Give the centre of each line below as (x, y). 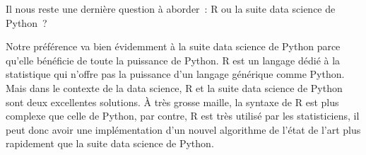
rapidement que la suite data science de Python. (110, 143)
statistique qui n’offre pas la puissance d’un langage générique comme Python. (175, 74)
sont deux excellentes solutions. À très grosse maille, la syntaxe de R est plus (172, 102)
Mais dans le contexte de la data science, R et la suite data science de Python (174, 87)
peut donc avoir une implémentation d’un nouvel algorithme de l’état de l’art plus (183, 129)
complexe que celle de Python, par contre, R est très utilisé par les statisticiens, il (183, 116)
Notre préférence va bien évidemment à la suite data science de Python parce (173, 46)
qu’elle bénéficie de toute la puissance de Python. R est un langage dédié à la (173, 60)
